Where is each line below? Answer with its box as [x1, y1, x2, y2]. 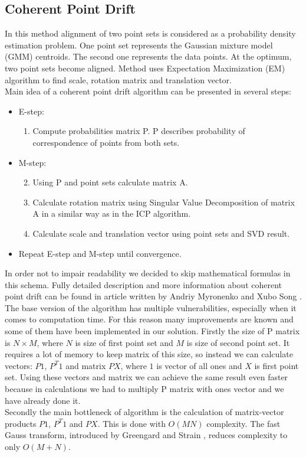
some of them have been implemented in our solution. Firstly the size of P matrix [5, 325, 300, 337]
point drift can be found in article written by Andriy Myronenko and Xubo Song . [5, 290, 302, 302]
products [5, 417, 37, 429]
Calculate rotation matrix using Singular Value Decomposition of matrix [32, 195, 295, 208]
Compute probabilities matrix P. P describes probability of [32, 125, 245, 137]
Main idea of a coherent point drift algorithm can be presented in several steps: [5, 85, 291, 97]
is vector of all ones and [156, 359, 242, 371]
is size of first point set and [75, 336, 173, 348]
